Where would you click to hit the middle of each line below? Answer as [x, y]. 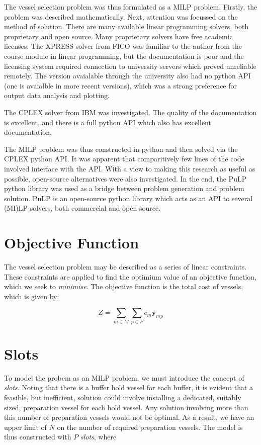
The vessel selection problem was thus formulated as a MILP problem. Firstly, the [131, 7]
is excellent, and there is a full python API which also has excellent [108, 122]
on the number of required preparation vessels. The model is [150, 427]
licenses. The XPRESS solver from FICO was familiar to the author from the [123, 46]
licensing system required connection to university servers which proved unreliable [130, 66]
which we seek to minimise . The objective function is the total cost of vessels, [124, 286]
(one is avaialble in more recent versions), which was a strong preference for [120, 85]
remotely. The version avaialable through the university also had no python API [127, 76]
